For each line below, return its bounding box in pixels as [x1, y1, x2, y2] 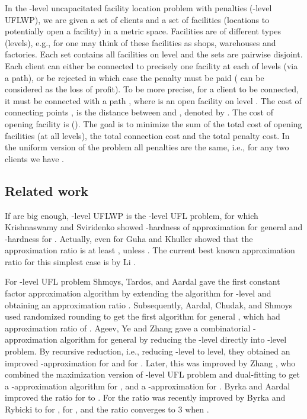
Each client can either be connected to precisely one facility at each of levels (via [5, 59, 298, 72]
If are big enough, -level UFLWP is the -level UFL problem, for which [5, 209, 258, 221]
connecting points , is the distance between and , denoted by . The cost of [5, 106, 273, 118]
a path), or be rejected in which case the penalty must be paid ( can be [5, 71, 264, 83]
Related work [5, 181, 89, 199]
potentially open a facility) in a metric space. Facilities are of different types [5, 25, 282, 37]
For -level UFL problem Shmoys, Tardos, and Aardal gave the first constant [5, 275, 280, 288]
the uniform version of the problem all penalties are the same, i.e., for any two [5, 141, 289, 153]
